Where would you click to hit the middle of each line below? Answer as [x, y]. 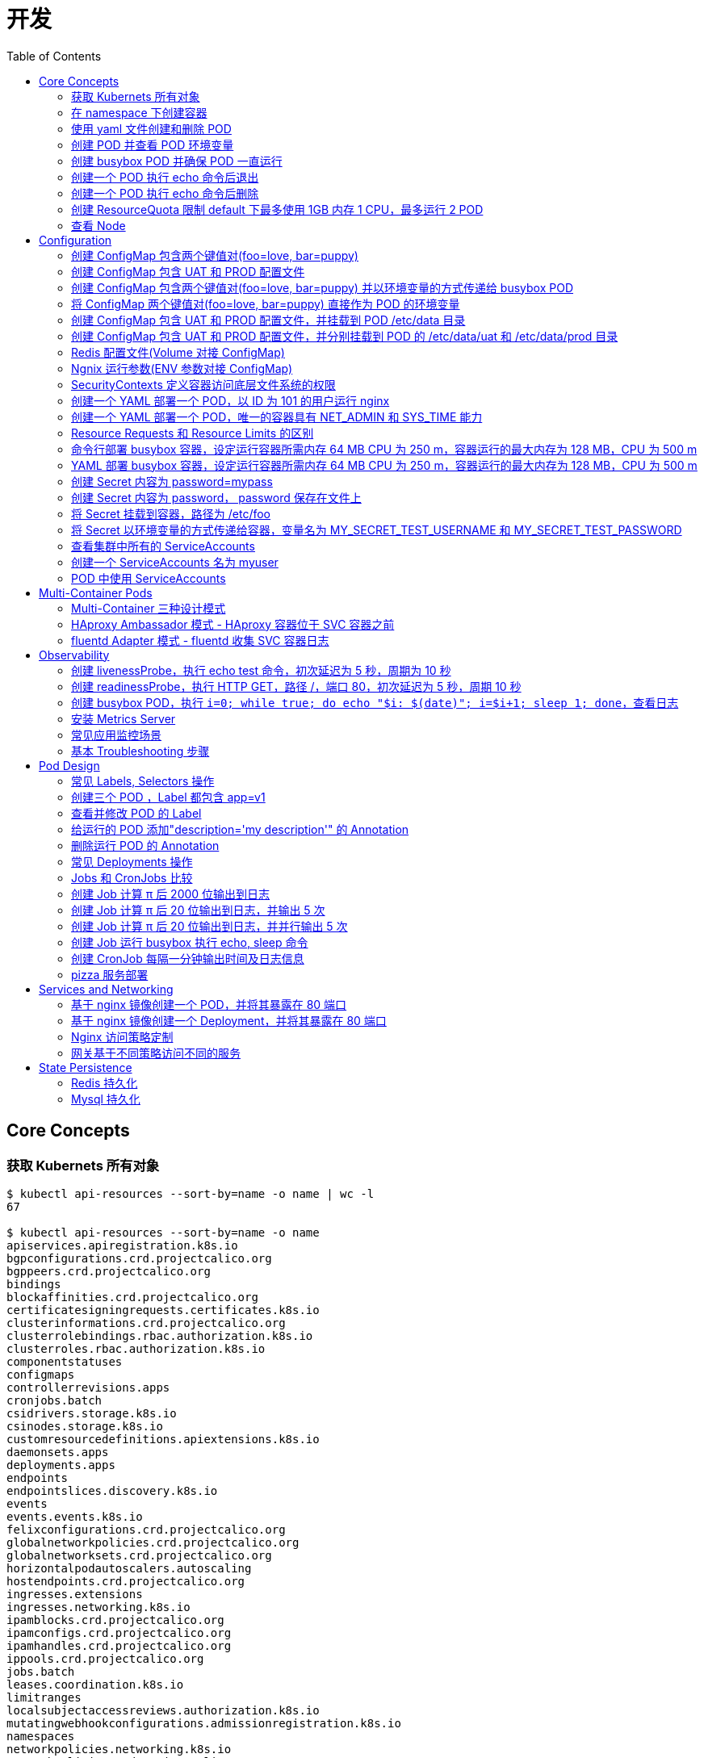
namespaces [41, 1736]
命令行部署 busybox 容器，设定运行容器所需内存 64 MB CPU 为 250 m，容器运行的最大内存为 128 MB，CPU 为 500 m [384, 449]
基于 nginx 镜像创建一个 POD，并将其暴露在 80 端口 [209, 1004]
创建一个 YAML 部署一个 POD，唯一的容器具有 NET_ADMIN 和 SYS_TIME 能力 [277, 416]
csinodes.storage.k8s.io [85, 1426]
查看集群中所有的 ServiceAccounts [163, 546]
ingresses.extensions [75, 1594]
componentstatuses [65, 1361]
